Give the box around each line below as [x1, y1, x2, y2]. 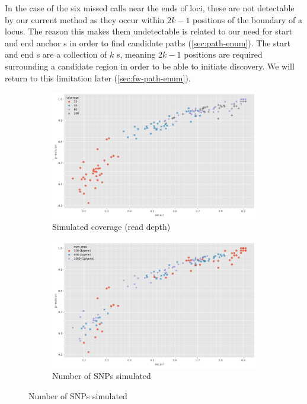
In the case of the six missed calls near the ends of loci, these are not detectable [5, 2, 295, 14]
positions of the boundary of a [193, 13, 303, 26]
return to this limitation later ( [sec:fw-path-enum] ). [5, 71, 191, 84]
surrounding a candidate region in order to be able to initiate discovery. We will [5, 59, 295, 72]
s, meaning [117, 48, 156, 61]
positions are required [184, 48, 263, 61]
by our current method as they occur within [5, 13, 165, 26]
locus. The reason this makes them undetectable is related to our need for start [5, 25, 293, 37]
